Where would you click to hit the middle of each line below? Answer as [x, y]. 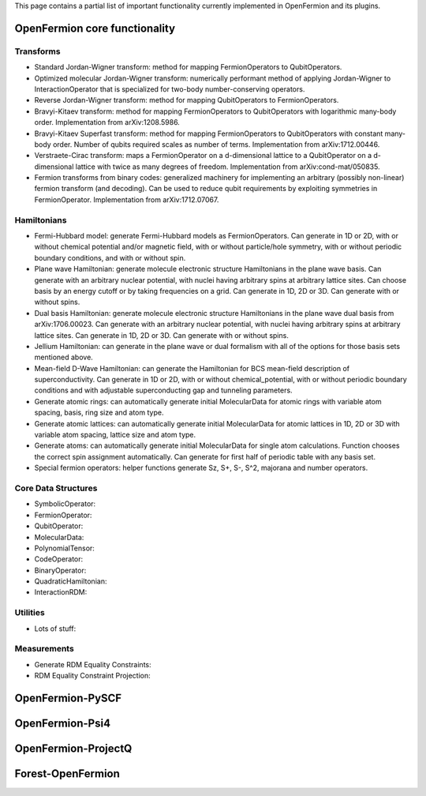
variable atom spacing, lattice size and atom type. [115, 435]
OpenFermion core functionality [95, 28]
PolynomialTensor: [64, 548]
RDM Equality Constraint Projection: [93, 676]
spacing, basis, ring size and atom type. [99, 413]
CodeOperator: [59, 559]
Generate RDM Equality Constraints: [93, 664]
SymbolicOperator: [65, 504]
